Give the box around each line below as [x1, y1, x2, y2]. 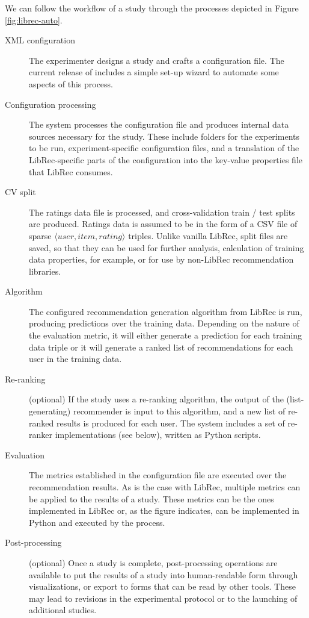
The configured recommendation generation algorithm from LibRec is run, [29, 305, 302, 317]
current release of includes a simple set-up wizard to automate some [29, 66, 279, 78]
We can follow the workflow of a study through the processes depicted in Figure [5, 2, 299, 14]
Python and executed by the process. [29, 516, 165, 528]
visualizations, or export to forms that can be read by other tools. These [29, 580, 296, 593]
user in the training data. [29, 352, 122, 365]
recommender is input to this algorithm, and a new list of [73, 405, 286, 417]
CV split [5, 186, 36, 198]
